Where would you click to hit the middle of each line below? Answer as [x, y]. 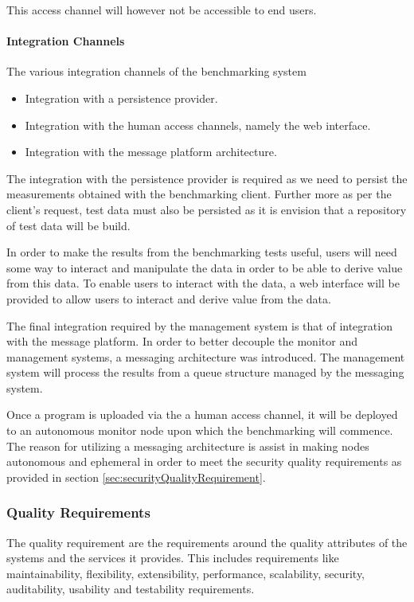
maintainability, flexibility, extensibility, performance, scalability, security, [186, 573]
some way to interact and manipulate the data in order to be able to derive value [205, 267]
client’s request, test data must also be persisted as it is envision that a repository [207, 209]
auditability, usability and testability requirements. [131, 589]
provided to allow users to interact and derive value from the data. [169, 298]
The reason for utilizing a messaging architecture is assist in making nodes [188, 446]
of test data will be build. [68, 225]
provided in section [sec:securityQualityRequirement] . [136, 477]
